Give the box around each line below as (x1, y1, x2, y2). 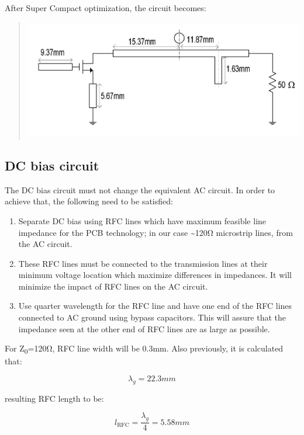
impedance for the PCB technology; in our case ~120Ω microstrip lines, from (18, 226, 293, 238)
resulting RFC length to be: (5, 392, 104, 404)
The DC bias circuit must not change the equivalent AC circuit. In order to (5, 183, 275, 196)
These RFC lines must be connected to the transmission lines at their (18, 257, 268, 269)
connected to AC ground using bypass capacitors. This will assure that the (18, 311, 286, 323)
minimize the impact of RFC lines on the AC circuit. (18, 280, 208, 292)
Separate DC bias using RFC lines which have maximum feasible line (18, 214, 267, 227)
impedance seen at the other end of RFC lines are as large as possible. (18, 322, 270, 335)
